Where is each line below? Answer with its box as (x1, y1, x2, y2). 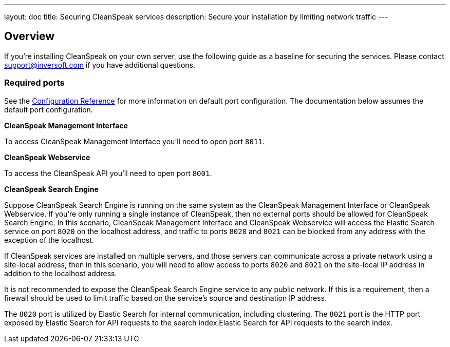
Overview (4, 30, 55, 43)
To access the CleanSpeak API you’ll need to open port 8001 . (4, 168, 212, 178)
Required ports (4, 78, 65, 88)
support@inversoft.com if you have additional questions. (4, 60, 196, 69)
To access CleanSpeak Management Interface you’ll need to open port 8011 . (4, 137, 265, 146)
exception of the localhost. (4, 235, 94, 244)
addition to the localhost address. (4, 268, 117, 278)
